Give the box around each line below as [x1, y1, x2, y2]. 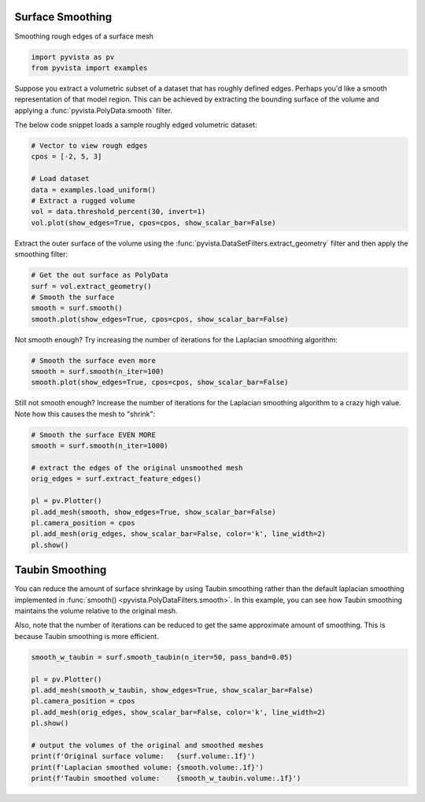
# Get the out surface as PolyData [31, 271, 168, 279]
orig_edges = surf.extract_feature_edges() [31, 475, 202, 483]
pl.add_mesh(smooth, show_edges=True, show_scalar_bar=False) [31, 508, 276, 516]
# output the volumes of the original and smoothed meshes [31, 741, 264, 749]
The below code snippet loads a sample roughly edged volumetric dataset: [14, 120, 257, 130]
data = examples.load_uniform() [31, 185, 157, 194]
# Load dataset [31, 174, 90, 183]
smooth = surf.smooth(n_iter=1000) [31, 442, 168, 450]
